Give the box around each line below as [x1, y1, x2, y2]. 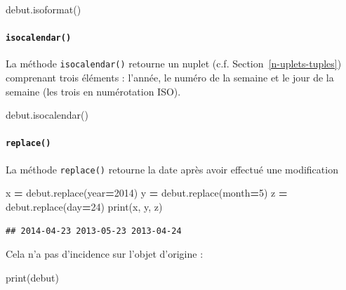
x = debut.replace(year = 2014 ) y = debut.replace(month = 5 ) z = [6, 185, 288, 200]
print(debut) [6, 270, 59, 284]
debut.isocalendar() [6, 107, 88, 122]
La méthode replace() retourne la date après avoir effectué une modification [6, 162, 338, 176]
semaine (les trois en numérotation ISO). [6, 84, 181, 98]
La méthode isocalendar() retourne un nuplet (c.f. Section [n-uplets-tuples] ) [6, 56, 342, 71]
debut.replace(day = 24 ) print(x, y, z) [6, 199, 163, 213]
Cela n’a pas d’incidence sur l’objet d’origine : [6, 246, 204, 261]
